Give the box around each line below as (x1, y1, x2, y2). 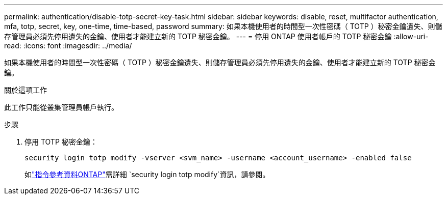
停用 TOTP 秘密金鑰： (24, 137, 97, 146)
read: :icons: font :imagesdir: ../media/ (4, 41, 132, 50)
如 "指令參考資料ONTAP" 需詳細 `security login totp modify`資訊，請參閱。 (24, 170, 270, 179)
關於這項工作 (4, 86, 47, 94)
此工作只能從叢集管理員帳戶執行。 (4, 103, 118, 111)
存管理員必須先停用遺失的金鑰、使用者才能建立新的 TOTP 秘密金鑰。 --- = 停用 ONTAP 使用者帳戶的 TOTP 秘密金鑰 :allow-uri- (4, 32, 429, 41)
